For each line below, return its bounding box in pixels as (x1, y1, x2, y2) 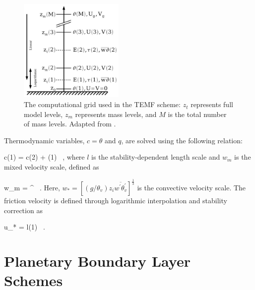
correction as (4, 205, 43, 215)
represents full (191, 99, 233, 110)
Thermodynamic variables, (4, 135, 85, 145)
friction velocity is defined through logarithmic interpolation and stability (4, 195, 227, 205)
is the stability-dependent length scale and (91, 152, 220, 162)
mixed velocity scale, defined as (4, 162, 99, 172)
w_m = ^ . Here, (4, 182, 60, 192)
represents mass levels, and (75, 109, 157, 119)
